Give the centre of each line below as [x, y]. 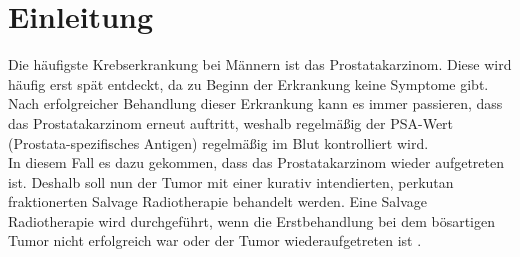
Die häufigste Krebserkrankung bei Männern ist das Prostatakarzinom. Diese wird [260, 64]
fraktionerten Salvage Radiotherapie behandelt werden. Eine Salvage [218, 201]
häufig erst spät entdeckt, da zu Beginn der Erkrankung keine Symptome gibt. [248, 83]
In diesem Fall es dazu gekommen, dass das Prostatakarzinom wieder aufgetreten [256, 162]
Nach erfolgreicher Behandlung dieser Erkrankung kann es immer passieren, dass [255, 103]
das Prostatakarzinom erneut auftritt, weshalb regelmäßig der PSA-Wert [231, 122]
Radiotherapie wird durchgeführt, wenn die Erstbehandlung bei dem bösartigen [251, 220]
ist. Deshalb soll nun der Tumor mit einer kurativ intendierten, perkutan [231, 181]
